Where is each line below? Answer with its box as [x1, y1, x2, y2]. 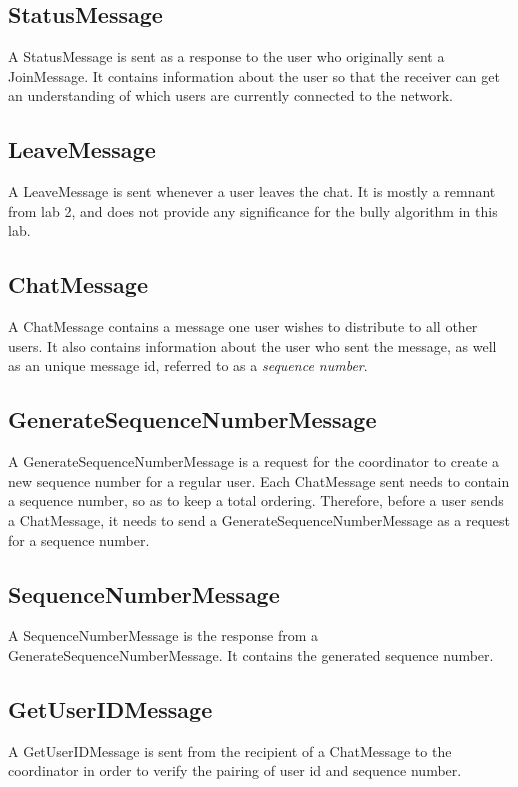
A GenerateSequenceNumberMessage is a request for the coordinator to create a [8, 451, 500, 472]
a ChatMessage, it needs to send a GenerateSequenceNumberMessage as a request [8, 509, 511, 530]
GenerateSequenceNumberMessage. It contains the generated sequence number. [8, 644, 494, 665]
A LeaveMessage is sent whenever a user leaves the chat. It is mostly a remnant [8, 181, 496, 202]
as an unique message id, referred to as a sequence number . [8, 355, 368, 376]
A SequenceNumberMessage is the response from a [8, 625, 319, 646]
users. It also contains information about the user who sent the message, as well [8, 335, 497, 356]
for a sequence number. [8, 529, 150, 550]
